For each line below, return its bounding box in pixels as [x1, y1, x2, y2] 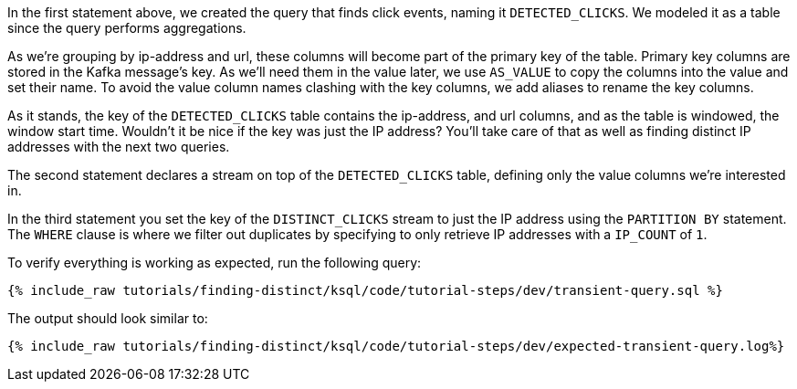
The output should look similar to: [7, 310, 208, 326]
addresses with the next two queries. [7, 139, 230, 154]
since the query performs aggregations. [7, 20, 246, 36]
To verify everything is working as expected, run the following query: [7, 255, 422, 270]
